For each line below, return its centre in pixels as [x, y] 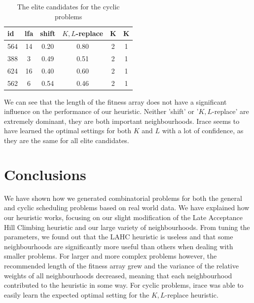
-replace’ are [231, 111]
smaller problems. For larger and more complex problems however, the [110, 256]
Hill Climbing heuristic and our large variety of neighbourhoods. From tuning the [127, 227]
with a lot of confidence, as [203, 131]
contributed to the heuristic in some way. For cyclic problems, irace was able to [124, 285]
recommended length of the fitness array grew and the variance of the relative [121, 265]
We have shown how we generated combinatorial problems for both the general [123, 198]
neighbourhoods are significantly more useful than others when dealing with [119, 246]
